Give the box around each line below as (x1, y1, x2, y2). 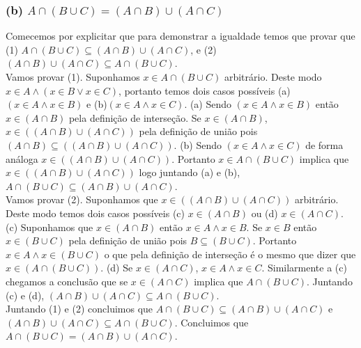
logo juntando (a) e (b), (139, 165, 240, 180)
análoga (6, 151, 38, 166)
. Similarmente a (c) (261, 260, 347, 275)
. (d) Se (100, 260, 133, 275)
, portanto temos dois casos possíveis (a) (118, 83, 291, 97)
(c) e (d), (6, 287, 45, 302)
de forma (305, 137, 344, 152)
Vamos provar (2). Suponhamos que (6, 192, 158, 207)
